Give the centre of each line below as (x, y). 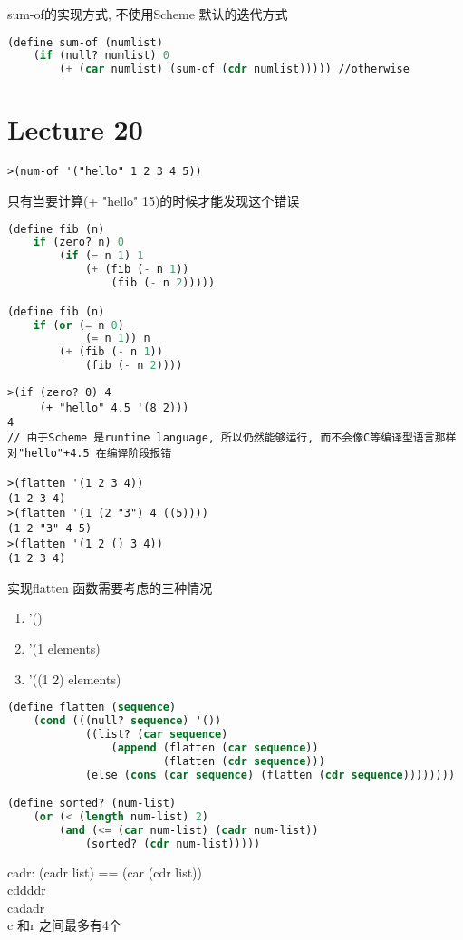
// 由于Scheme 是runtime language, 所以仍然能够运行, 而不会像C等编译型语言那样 (232, 437)
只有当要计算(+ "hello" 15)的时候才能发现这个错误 (154, 200)
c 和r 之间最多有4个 (65, 925)
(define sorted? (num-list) (92, 804)
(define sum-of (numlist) (85, 42)
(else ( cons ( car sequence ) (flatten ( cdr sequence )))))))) (270, 775)
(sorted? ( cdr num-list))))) (173, 843)
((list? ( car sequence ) (156, 734)
